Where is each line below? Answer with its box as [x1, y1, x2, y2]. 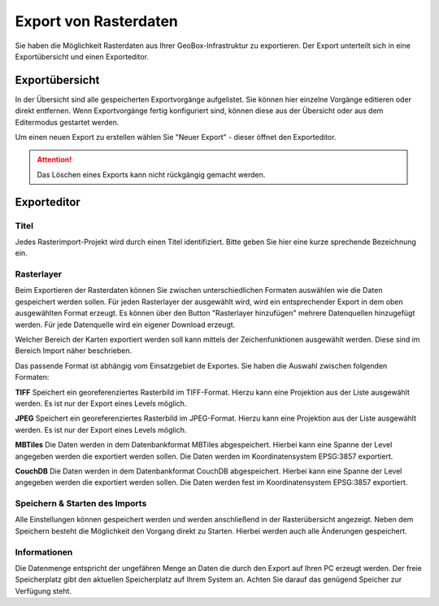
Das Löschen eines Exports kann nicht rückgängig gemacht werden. [37, 169, 266, 179]
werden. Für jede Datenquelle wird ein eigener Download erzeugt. [15, 320, 236, 329]
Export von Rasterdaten [15, 12, 178, 30]
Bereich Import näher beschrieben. [15, 346, 133, 355]
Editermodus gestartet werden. [15, 117, 120, 127]
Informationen [15, 546, 73, 557]
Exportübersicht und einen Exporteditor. [15, 51, 150, 61]
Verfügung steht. [15, 586, 72, 595]
